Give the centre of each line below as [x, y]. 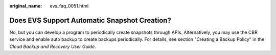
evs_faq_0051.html [69, 6]
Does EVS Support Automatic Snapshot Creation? [90, 20]
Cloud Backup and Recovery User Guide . [53, 46]
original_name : [26, 6]
